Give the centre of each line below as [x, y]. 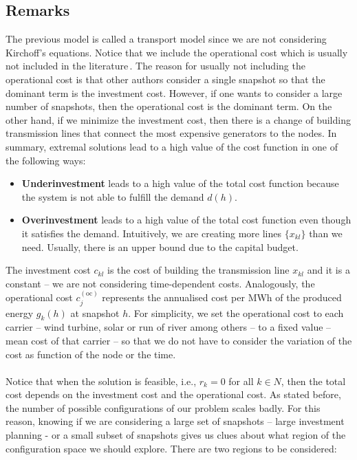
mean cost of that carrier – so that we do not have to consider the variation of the [179, 340]
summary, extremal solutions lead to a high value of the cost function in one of [172, 146]
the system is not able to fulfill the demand [113, 196]
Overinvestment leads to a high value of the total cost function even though [186, 220]
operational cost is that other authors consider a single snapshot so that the [165, 79]
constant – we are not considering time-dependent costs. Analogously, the [160, 283]
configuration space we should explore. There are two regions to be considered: [171, 448]
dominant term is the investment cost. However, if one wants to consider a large [174, 92]
